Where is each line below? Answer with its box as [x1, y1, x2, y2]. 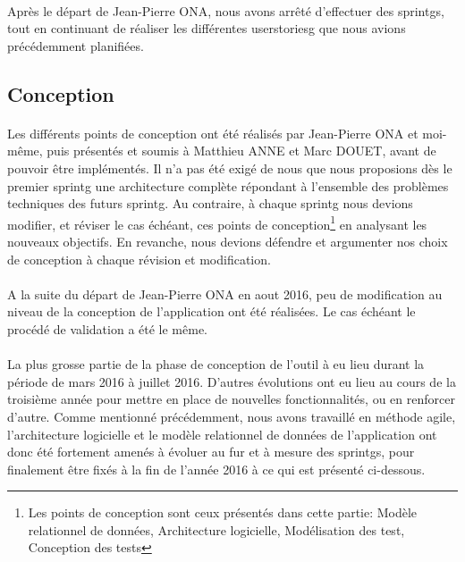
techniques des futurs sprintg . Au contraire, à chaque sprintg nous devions [7, 194, 413, 213]
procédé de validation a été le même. [7, 319, 207, 338]
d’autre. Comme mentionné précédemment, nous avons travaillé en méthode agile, [7, 407, 456, 425]
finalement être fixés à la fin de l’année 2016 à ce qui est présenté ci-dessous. [7, 459, 426, 478]
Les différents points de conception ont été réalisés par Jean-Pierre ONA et [7, 123, 418, 142]
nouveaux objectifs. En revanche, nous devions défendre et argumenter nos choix [7, 231, 448, 250]
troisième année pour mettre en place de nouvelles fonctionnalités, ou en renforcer [7, 390, 455, 408]
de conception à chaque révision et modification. [7, 249, 271, 268]
